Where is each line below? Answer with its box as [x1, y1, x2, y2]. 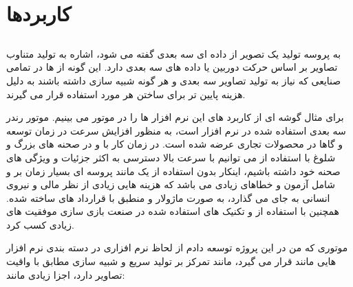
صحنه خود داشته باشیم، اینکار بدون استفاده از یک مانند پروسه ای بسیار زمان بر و [6, 163, 341, 178]
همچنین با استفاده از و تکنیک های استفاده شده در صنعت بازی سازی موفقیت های [6, 204, 339, 218]
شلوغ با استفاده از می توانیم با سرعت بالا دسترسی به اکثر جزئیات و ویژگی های [6, 150, 336, 164]
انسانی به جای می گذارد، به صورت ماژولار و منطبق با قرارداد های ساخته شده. [6, 190, 330, 205]
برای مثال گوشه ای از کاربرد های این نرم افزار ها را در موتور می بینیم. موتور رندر [6, 110, 344, 124]
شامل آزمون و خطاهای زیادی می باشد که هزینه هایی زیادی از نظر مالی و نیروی [6, 177, 336, 192]
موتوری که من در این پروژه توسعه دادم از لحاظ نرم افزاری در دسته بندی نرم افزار [6, 240, 348, 255]
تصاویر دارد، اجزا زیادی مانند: [6, 267, 125, 282]
